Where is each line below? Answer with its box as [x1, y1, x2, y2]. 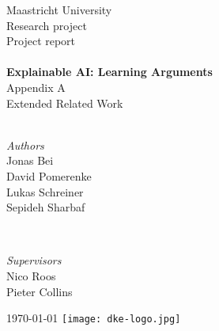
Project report [6, 32, 76, 49]
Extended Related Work [6, 94, 123, 111]
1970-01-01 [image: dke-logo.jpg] [6, 310, 181, 326]
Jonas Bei [6, 152, 54, 169]
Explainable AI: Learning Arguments [6, 63, 213, 80]
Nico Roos [6, 267, 56, 283]
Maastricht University [6, 2, 112, 17]
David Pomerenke [6, 167, 92, 184]
